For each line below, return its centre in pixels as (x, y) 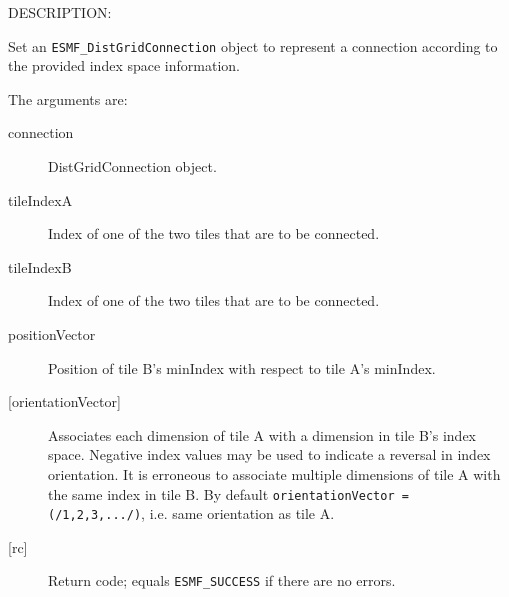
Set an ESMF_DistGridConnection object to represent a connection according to (253, 45)
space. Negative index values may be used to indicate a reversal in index (269, 454)
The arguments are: (68, 98)
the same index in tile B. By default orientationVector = (228, 493)
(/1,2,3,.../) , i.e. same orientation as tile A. (191, 513)
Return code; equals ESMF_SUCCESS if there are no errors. (222, 580)
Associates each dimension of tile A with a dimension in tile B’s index (262, 434)
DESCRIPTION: (60, 12)
